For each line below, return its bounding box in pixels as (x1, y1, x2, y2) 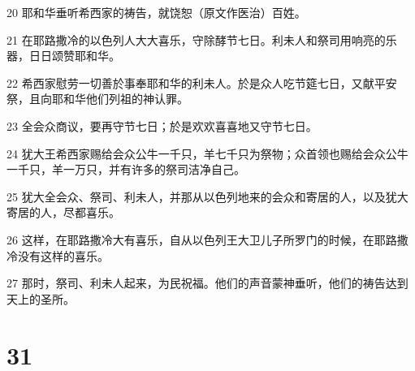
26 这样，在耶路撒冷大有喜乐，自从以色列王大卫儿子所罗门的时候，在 (6, 231, 374, 248)
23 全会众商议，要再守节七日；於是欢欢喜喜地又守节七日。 (6, 117, 318, 134)
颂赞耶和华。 (51, 47, 120, 64)
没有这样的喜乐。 (17, 247, 109, 264)
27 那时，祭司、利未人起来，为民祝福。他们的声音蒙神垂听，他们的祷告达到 (6, 274, 409, 291)
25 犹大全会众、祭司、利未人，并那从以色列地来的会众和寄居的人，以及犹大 (6, 188, 409, 205)
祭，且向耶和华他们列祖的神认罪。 (6, 90, 188, 107)
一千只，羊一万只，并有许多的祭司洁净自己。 (6, 161, 245, 178)
